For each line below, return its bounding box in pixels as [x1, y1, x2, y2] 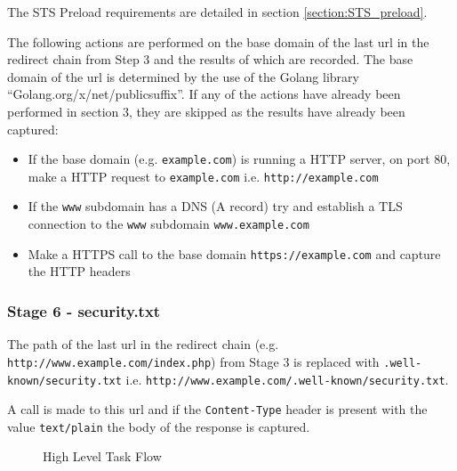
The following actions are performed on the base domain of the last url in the [7, 32, 429, 51]
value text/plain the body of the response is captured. [7, 417, 310, 435]
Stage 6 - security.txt [7, 299, 161, 321]
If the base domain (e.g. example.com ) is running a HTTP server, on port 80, [28, 150, 451, 168]
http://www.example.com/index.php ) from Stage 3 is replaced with [7, 352, 380, 370]
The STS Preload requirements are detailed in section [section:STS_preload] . [7, 3, 428, 20]
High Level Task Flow [43, 447, 162, 466]
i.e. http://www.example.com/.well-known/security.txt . [125, 369, 449, 388]
